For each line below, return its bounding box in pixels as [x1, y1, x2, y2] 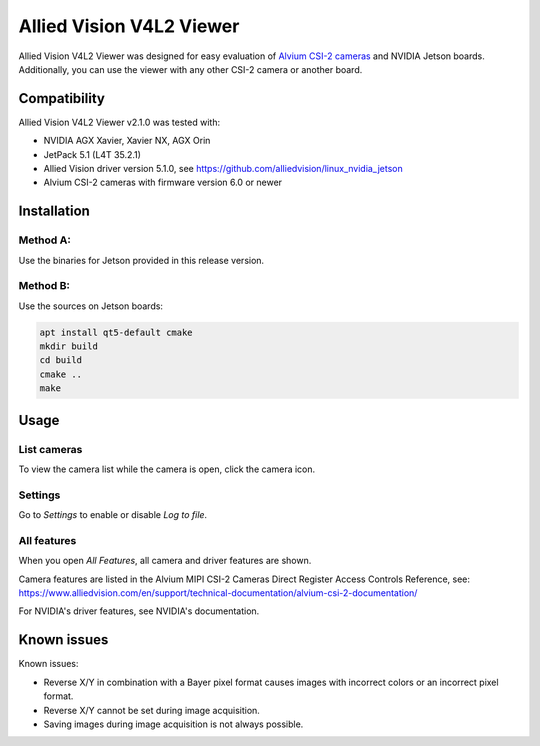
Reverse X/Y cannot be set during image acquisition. [43, 704, 260, 716]
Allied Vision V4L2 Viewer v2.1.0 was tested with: [18, 116, 220, 128]
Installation [18, 203, 90, 220]
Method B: [18, 279, 70, 293]
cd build [39, 355, 83, 366]
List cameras [18, 442, 83, 456]
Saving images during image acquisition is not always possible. [43, 718, 304, 730]
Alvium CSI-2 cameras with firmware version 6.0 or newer [43, 176, 283, 189]
